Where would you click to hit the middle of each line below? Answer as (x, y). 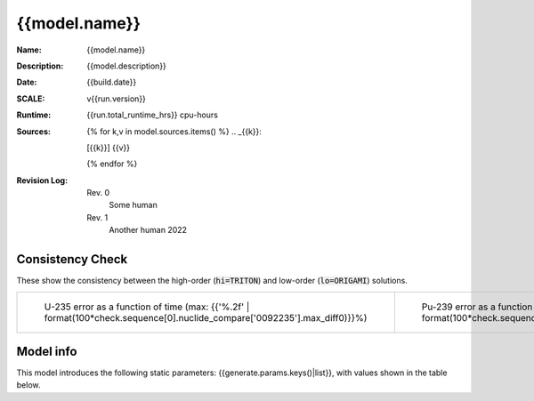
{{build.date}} (112, 82)
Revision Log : (42, 180)
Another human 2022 (148, 230)
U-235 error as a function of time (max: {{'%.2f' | (147, 307)
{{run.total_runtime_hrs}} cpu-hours (152, 115)
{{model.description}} (126, 66)
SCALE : (31, 99)
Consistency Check (72, 259)
